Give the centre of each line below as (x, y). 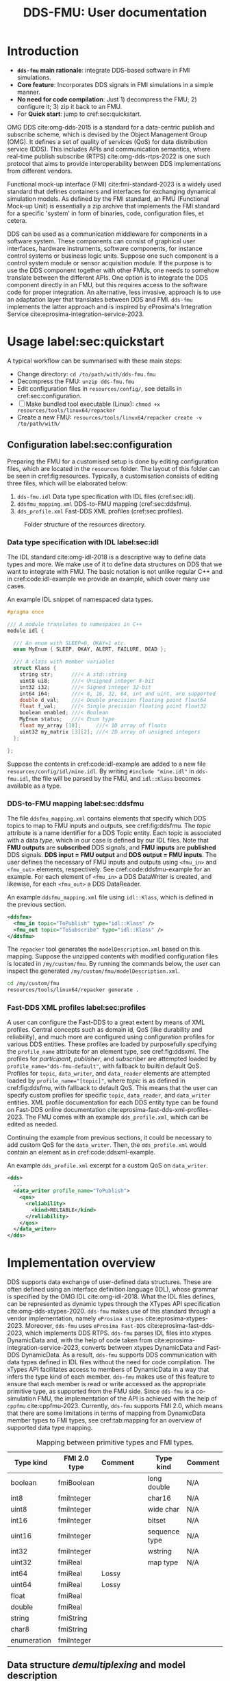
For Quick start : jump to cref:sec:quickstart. (79, 114)
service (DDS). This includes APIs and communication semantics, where (109, 149)
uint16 (21, 1536)
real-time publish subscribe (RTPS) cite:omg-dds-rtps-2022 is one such (109, 156)
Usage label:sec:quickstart (86, 342)
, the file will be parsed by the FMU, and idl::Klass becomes (115, 778)
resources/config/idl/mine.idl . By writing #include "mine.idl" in (101, 771)
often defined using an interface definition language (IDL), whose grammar (113, 1290)
